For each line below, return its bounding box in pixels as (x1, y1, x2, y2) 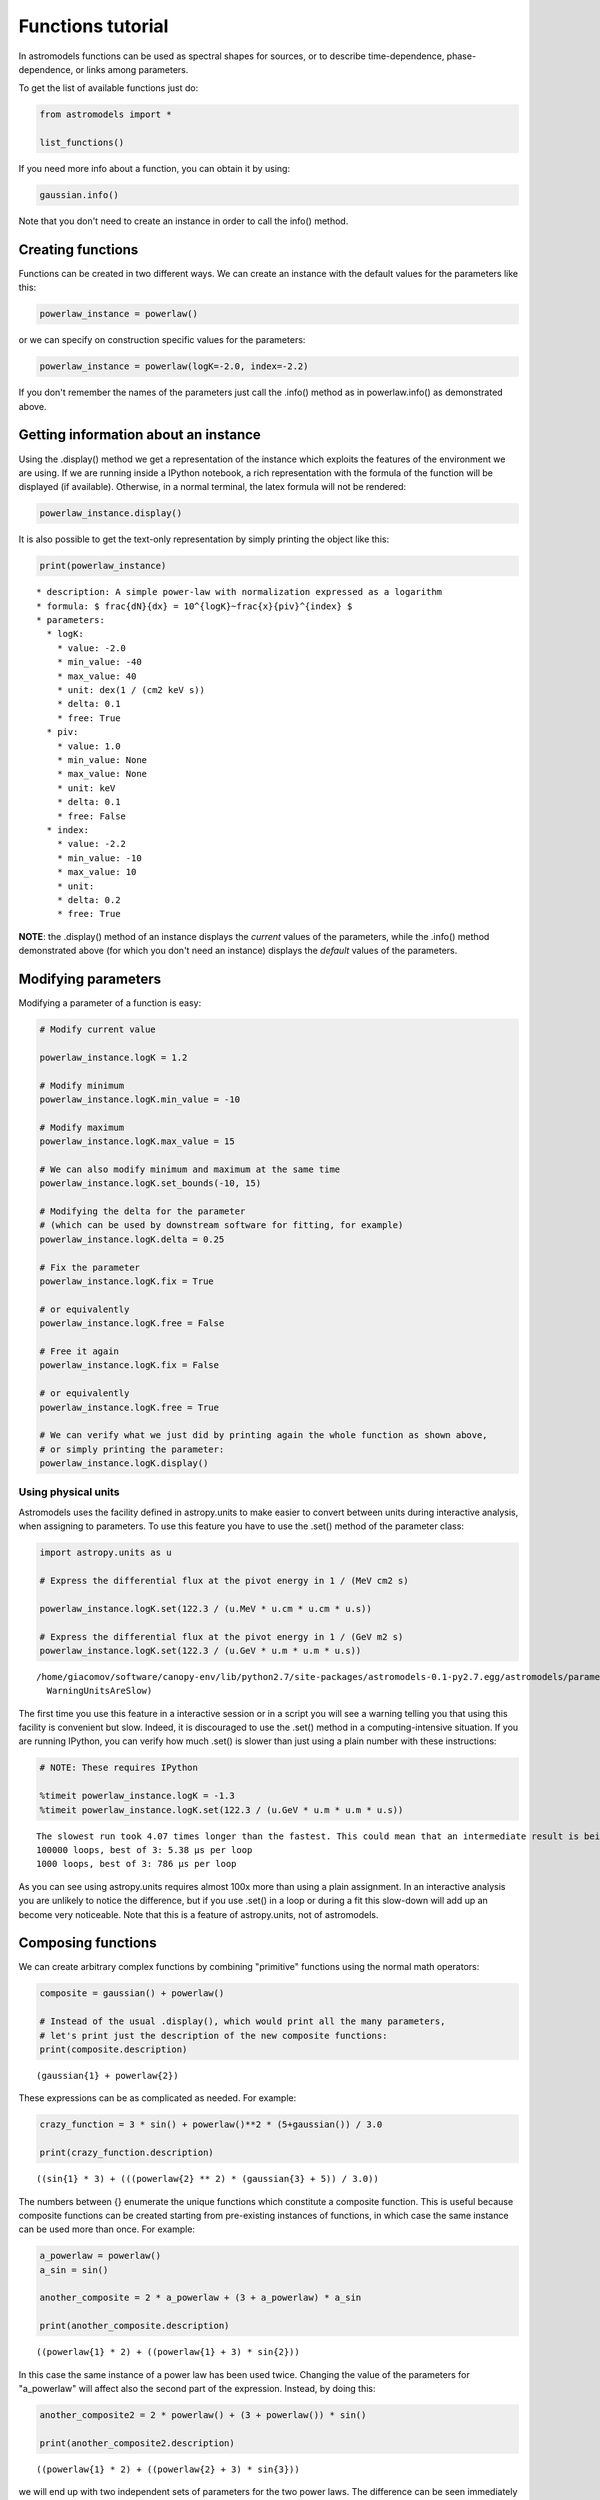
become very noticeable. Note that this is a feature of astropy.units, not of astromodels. (18, 1908, 379, 1920)
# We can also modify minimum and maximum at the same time (39, 1163, 341, 1175)
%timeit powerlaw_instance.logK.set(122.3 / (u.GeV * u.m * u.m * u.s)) (39, 1804, 404, 1815)
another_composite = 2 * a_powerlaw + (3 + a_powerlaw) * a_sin (39, 2292, 362, 2304)
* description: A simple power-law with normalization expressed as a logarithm (36, 586, 443, 598)
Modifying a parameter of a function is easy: (18, 996, 202, 1009)
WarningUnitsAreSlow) (46, 1685, 153, 1697)
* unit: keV (56, 782, 116, 794)
